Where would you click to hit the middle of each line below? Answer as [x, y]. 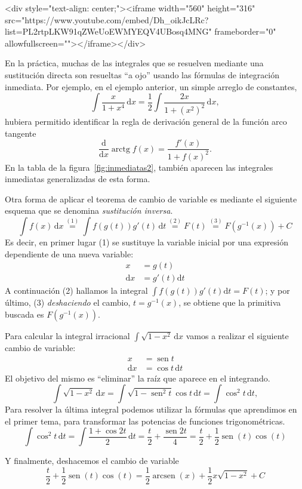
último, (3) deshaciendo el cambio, [68, 302]
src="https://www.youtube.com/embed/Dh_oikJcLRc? [107, 19]
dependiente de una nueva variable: [69, 253]
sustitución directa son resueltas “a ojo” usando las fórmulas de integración [142, 74]
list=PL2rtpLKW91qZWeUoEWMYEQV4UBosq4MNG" [108, 31]
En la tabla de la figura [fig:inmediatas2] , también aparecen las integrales [139, 167]
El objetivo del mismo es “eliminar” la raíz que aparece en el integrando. [138, 378]
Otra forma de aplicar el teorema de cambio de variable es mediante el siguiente [151, 199]
